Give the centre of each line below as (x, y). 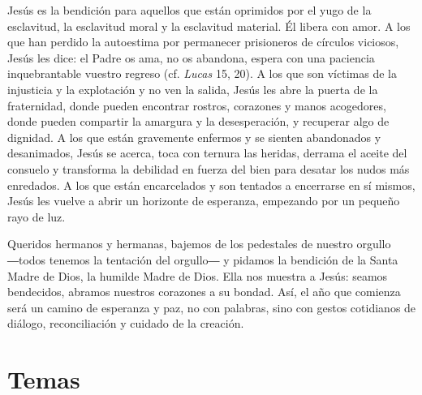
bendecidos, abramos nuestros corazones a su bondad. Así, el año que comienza (204, 292)
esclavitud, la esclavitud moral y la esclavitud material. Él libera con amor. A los (209, 26)
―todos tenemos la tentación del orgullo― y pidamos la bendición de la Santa (203, 259)
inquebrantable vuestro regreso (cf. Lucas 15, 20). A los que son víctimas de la (202, 73)
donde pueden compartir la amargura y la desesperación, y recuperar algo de (198, 121)
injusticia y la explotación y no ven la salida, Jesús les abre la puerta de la (193, 89)
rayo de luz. (37, 216)
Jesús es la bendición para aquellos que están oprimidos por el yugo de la (189, 10)
